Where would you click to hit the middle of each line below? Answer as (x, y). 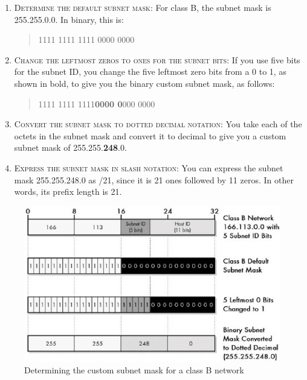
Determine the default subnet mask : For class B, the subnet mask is (143, 7)
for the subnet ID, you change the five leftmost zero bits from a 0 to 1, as (150, 71)
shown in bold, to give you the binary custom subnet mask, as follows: (144, 83)
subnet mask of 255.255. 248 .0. (70, 147)
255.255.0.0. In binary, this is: (69, 19)
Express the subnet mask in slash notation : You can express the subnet (149, 167)
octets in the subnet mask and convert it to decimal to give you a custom (150, 135)
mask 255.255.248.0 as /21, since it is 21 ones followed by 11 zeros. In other (154, 179)
